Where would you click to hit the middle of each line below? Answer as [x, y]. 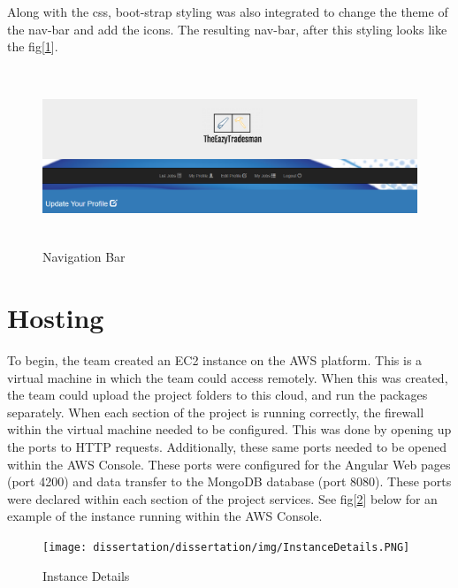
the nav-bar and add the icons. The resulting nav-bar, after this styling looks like [227, 29]
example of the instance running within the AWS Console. [165, 516]
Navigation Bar [84, 257]
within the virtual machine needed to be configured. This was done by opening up [229, 429]
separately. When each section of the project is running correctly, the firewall [216, 412]
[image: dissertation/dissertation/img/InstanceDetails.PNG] [226, 548]
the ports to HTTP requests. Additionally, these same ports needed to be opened [227, 447]
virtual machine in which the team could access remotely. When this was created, [228, 377]
